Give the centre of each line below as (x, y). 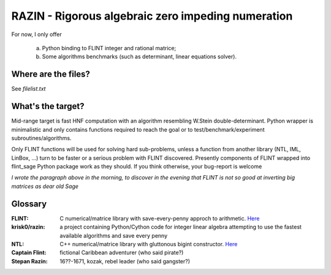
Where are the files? (51, 74)
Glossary (29, 204)
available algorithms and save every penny (114, 235)
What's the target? (48, 106)
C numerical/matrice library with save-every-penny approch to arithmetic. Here (160, 218)
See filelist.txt (29, 89)
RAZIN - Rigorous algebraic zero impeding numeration (152, 16)
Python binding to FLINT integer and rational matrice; (109, 48)
